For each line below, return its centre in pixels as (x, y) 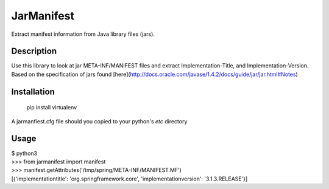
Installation (33, 91)
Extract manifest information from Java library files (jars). (83, 34)
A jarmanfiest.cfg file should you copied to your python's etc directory (99, 121)
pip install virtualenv (52, 108)
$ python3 (24, 153)
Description (34, 51)
